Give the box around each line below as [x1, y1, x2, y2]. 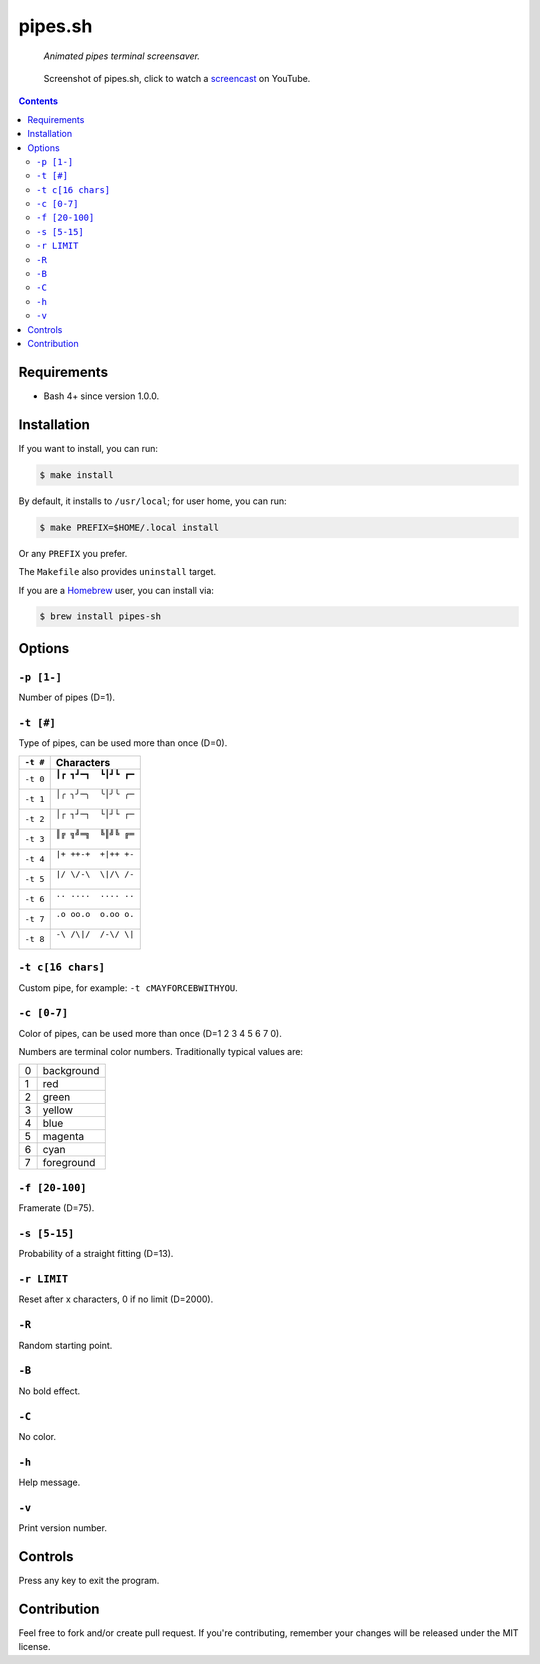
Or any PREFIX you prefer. [18, 547, 128, 559]
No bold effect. [18, 1385, 81, 1397]
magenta [42, 1130, 85, 1144]
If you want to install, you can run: [18, 442, 159, 454]
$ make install [39, 469, 114, 480]
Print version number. [18, 1522, 107, 1534]
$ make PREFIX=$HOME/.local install [39, 521, 220, 533]
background [42, 1064, 100, 1078]
